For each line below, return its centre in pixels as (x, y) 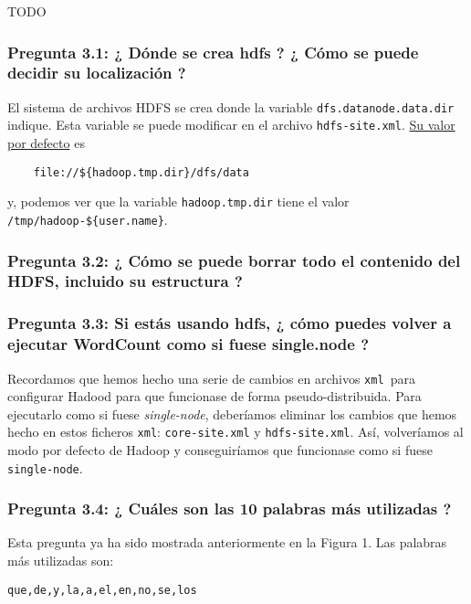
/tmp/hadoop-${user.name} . (88, 219)
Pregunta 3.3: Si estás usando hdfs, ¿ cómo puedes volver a (230, 323)
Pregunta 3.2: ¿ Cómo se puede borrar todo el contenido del (234, 260)
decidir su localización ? (97, 73)
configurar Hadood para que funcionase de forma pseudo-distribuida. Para (215, 396)
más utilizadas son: (61, 561)
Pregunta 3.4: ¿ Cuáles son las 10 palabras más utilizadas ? (230, 509)
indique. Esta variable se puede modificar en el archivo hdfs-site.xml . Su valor (231, 125)
